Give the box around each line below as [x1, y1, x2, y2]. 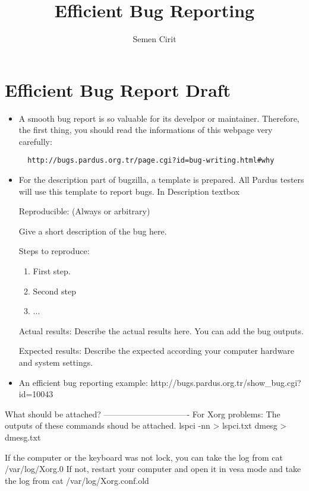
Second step [33, 284, 77, 297]
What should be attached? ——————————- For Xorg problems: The [5, 407, 280, 420]
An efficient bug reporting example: [18, 376, 148, 388]
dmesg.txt [5, 431, 41, 443]
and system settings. [18, 356, 93, 369]
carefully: [18, 135, 52, 147]
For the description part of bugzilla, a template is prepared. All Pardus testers [18, 173, 304, 186]
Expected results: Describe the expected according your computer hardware [18, 344, 295, 357]
